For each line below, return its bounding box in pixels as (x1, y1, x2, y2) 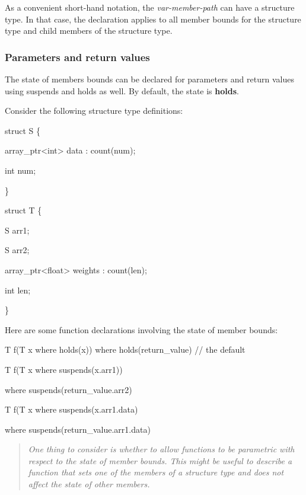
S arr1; (5, 223, 30, 236)
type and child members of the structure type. (5, 24, 173, 37)
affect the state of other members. (28, 478, 150, 490)
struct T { (5, 204, 42, 216)
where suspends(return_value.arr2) (5, 383, 132, 395)
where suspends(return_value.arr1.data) (5, 423, 151, 435)
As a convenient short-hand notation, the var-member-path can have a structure (5, 1, 295, 13)
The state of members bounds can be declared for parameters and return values (5, 73, 294, 85)
